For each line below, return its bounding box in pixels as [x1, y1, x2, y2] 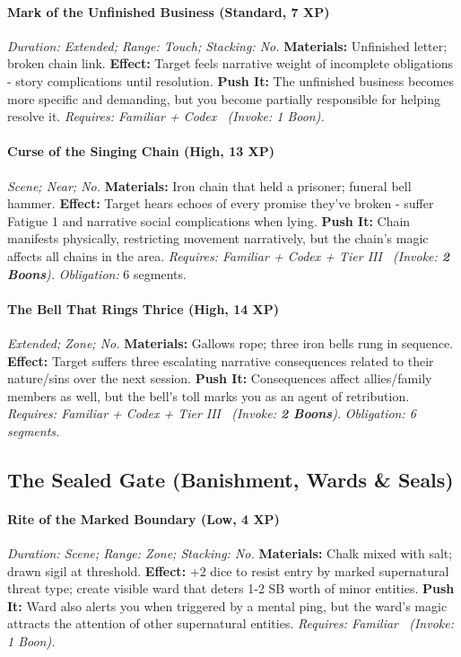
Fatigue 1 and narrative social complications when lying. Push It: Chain [7, 211, 411, 230]
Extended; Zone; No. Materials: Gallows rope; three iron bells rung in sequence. [7, 333, 454, 352]
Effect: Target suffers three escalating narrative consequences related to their [7, 351, 434, 370]
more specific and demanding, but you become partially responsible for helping [7, 89, 441, 108]
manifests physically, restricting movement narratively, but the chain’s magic [7, 229, 429, 248]
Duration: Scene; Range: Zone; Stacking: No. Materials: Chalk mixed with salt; [7, 544, 453, 563]
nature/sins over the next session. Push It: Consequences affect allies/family [7, 369, 432, 388]
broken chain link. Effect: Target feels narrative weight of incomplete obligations [7, 54, 454, 73]
